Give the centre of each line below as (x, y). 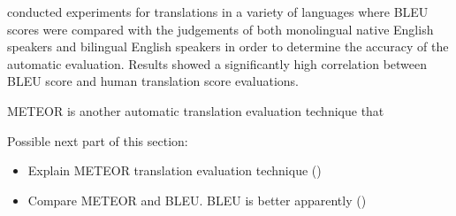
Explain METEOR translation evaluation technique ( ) (175, 170)
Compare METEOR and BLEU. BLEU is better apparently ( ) (197, 200)
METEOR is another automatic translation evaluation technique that (196, 110)
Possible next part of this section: (98, 140)
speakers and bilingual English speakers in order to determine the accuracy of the (228, 46)
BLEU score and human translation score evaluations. (153, 81)
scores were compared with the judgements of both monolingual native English (220, 29)
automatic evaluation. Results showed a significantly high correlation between (217, 63)
